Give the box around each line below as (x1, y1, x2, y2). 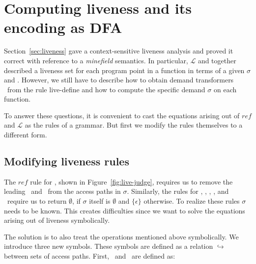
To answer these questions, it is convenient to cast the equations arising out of (4, 110, 240, 120)
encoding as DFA (4, 17, 122, 37)
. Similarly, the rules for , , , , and (127, 186, 229, 196)
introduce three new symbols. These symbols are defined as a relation (4, 241, 213, 251)
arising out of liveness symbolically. (4, 215, 110, 225)
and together (198, 55, 236, 65)
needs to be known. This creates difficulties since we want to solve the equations (4, 205, 245, 215)
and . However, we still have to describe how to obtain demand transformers (4, 75, 234, 85)
